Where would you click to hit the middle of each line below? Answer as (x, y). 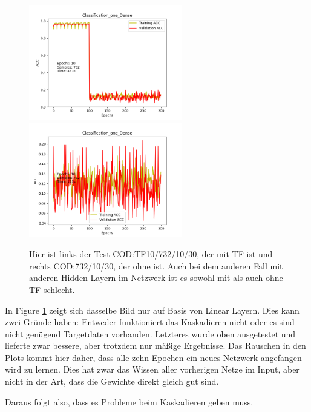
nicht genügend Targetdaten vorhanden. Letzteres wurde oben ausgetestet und (150, 333)
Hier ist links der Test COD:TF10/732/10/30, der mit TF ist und (151, 254)
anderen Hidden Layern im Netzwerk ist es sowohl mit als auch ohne (156, 278)
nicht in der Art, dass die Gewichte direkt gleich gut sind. (112, 381)
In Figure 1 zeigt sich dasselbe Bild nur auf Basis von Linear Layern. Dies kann (152, 310)
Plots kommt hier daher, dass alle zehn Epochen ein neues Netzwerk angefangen (153, 357)
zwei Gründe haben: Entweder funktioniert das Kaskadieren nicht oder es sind (150, 322)
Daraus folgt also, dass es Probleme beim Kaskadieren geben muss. (129, 401)
